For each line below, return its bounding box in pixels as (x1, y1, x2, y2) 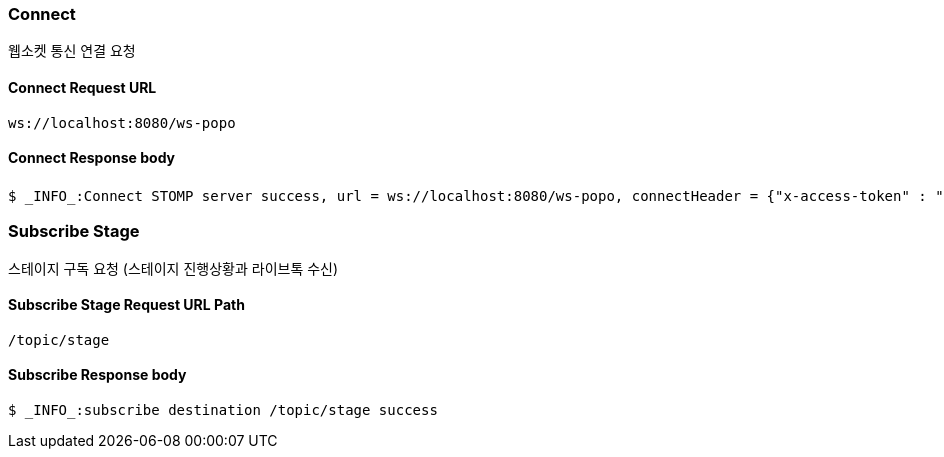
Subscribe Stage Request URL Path (8, 296, 245, 314)
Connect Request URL (8, 78, 157, 96)
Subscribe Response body (8, 366, 187, 384)
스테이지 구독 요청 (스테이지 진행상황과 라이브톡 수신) (8, 259, 339, 277)
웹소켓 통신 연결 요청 (8, 42, 136, 60)
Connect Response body (8, 149, 176, 167)
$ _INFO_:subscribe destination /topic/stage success (8, 402, 438, 418)
